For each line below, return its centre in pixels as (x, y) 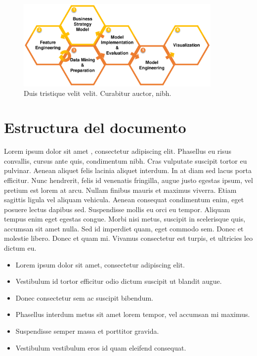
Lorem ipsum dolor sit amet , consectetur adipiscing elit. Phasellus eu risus (118, 151)
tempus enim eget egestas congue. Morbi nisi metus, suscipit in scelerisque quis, (125, 219)
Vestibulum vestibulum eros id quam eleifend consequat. (101, 347)
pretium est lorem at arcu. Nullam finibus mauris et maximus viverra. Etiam (120, 190)
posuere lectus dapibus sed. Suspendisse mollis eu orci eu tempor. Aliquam (117, 209)
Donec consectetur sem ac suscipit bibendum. (84, 297)
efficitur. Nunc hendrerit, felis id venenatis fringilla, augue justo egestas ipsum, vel (128, 180)
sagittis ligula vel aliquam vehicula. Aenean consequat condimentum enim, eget (124, 200)
